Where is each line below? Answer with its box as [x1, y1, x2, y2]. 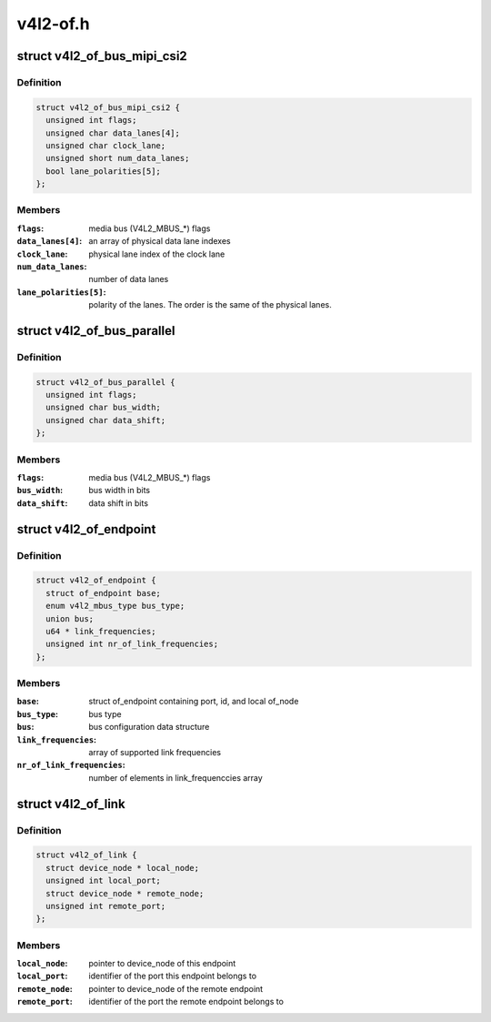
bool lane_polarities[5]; [45, 166, 161, 177]
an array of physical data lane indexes [88, 236, 231, 247]
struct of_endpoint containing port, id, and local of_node [88, 696, 299, 707]
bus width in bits [88, 485, 150, 496]
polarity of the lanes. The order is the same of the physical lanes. [88, 299, 332, 310]
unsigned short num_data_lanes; [45, 153, 190, 164]
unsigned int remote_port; [45, 901, 166, 911]
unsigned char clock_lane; [45, 140, 166, 150]
